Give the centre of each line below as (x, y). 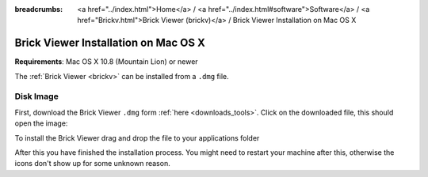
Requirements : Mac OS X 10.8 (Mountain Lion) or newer (106, 62)
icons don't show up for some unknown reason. (92, 164)
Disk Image (36, 96)
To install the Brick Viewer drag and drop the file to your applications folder (137, 137)
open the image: (41, 123)
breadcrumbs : (39, 9)
